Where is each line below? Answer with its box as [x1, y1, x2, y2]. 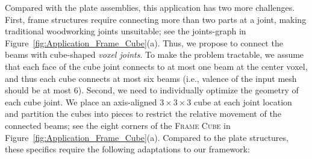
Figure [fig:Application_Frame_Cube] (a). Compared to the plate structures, [5, 131, 289, 143]
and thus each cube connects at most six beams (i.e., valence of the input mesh [5, 72, 297, 84]
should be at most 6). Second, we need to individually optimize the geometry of [5, 84, 299, 96]
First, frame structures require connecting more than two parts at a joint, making [5, 13, 307, 25]
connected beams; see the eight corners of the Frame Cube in [5, 119, 231, 131]
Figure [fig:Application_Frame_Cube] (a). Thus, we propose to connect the [5, 36, 283, 49]
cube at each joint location [193, 95, 292, 108]
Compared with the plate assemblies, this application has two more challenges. [5, 1, 295, 13]
